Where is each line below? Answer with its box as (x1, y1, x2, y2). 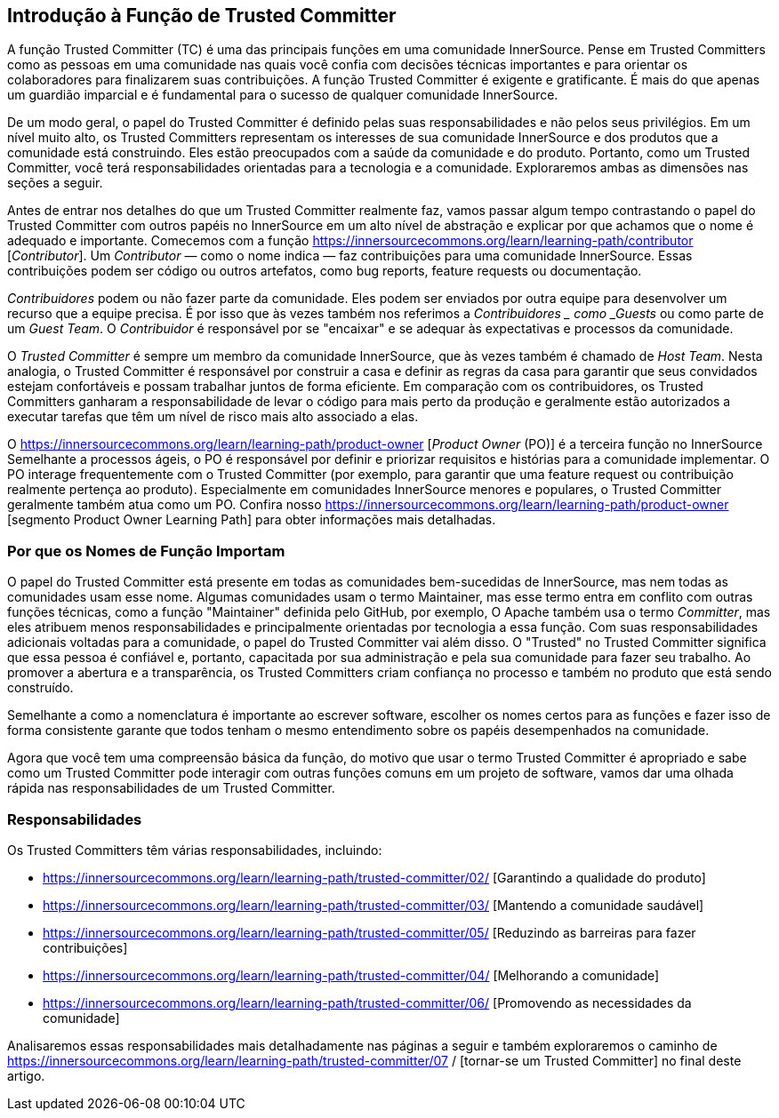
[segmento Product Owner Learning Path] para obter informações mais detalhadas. (7, 512, 496, 528)
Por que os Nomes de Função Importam (7, 541, 285, 560)
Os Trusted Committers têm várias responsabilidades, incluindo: (7, 842, 382, 858)
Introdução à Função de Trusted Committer (7, 4, 397, 27)
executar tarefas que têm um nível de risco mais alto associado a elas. (7, 409, 419, 425)
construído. (7, 680, 74, 696)
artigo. (7, 1067, 45, 1083)
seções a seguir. (7, 175, 103, 191)
